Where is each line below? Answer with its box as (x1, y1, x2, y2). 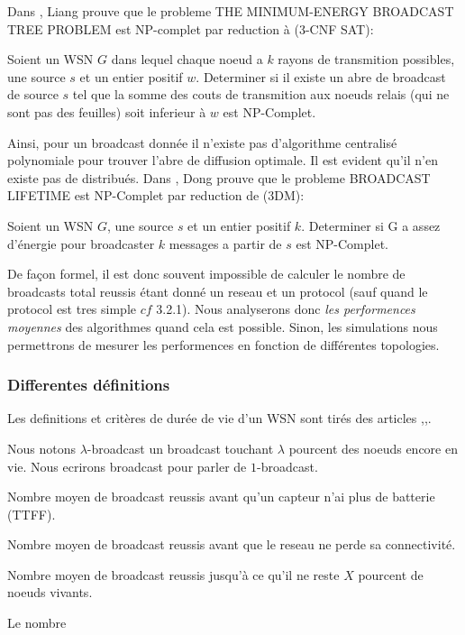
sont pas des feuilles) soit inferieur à (7, 102, 206, 121)
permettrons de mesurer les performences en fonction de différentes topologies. (7, 335, 440, 354)
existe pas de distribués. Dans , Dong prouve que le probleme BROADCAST (7, 168, 431, 187)
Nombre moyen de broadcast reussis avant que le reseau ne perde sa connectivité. (7, 535, 456, 554)
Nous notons (7, 438, 76, 457)
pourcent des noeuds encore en (288, 438, 458, 457)
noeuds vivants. (7, 583, 93, 602)
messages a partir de (169, 234, 282, 253)
